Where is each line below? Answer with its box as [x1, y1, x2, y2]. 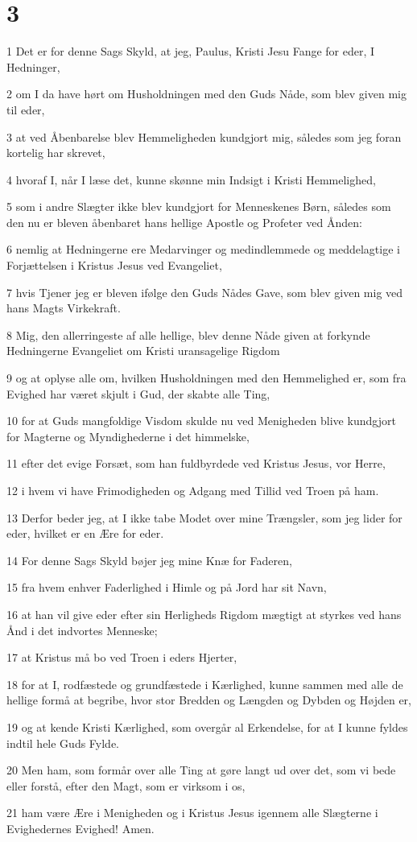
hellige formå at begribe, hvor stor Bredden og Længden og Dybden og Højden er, [6, 691, 411, 708]
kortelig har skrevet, [6, 144, 105, 161]
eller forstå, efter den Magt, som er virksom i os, [6, 777, 246, 794]
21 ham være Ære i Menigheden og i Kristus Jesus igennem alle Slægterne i [6, 804, 378, 821]
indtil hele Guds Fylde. [6, 734, 120, 751]
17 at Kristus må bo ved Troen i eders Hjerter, [6, 649, 237, 666]
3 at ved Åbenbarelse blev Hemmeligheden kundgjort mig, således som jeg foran [6, 128, 402, 145]
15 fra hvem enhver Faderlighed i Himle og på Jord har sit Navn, [6, 579, 327, 596]
